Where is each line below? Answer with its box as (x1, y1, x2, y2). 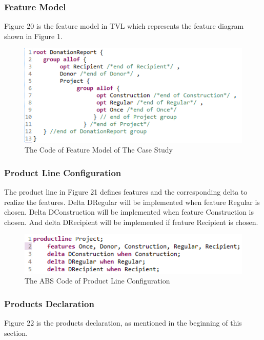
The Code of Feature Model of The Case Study (25, 144, 173, 155)
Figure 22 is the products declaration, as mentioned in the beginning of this (4, 317, 242, 328)
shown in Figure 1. (4, 30, 63, 41)
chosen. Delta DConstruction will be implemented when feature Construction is (4, 206, 254, 217)
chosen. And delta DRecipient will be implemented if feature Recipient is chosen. (4, 216, 258, 227)
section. (4, 327, 28, 338)
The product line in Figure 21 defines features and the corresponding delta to (4, 186, 248, 197)
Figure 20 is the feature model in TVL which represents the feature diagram (4, 21, 244, 31)
